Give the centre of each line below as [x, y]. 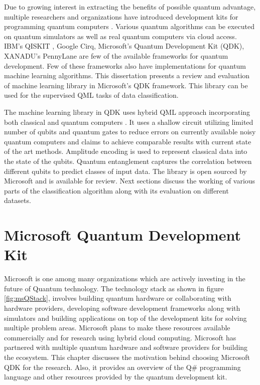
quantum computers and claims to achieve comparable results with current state [128, 141]
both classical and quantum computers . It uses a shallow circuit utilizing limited [129, 122]
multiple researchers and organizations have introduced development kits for [121, 16]
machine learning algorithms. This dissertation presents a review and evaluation [127, 75]
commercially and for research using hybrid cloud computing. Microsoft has [120, 337]
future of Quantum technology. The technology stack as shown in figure [114, 288]
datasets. [18, 200]
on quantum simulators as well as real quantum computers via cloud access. [120, 36]
